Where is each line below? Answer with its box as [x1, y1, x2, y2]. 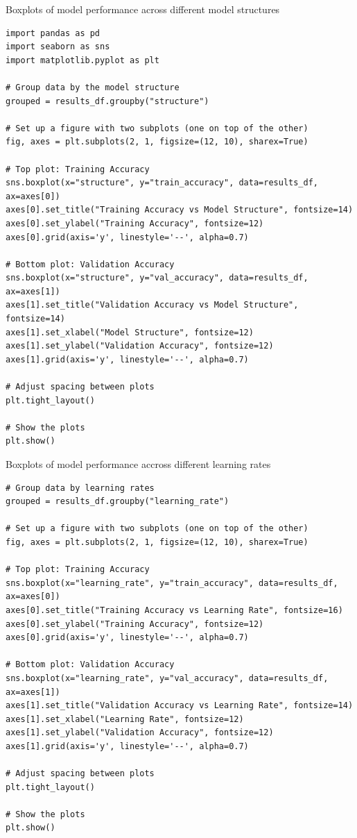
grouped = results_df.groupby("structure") [6, 96, 209, 106]
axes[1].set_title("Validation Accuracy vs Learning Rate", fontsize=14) [6, 701, 354, 711]
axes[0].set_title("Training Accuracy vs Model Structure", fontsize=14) [6, 205, 354, 215]
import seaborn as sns [6, 42, 110, 52]
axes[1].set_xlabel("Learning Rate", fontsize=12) [6, 714, 244, 724]
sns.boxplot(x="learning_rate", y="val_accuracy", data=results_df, [6, 673, 329, 683]
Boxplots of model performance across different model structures [6, 2, 280, 16]
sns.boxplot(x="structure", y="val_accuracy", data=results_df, [6, 273, 308, 283]
